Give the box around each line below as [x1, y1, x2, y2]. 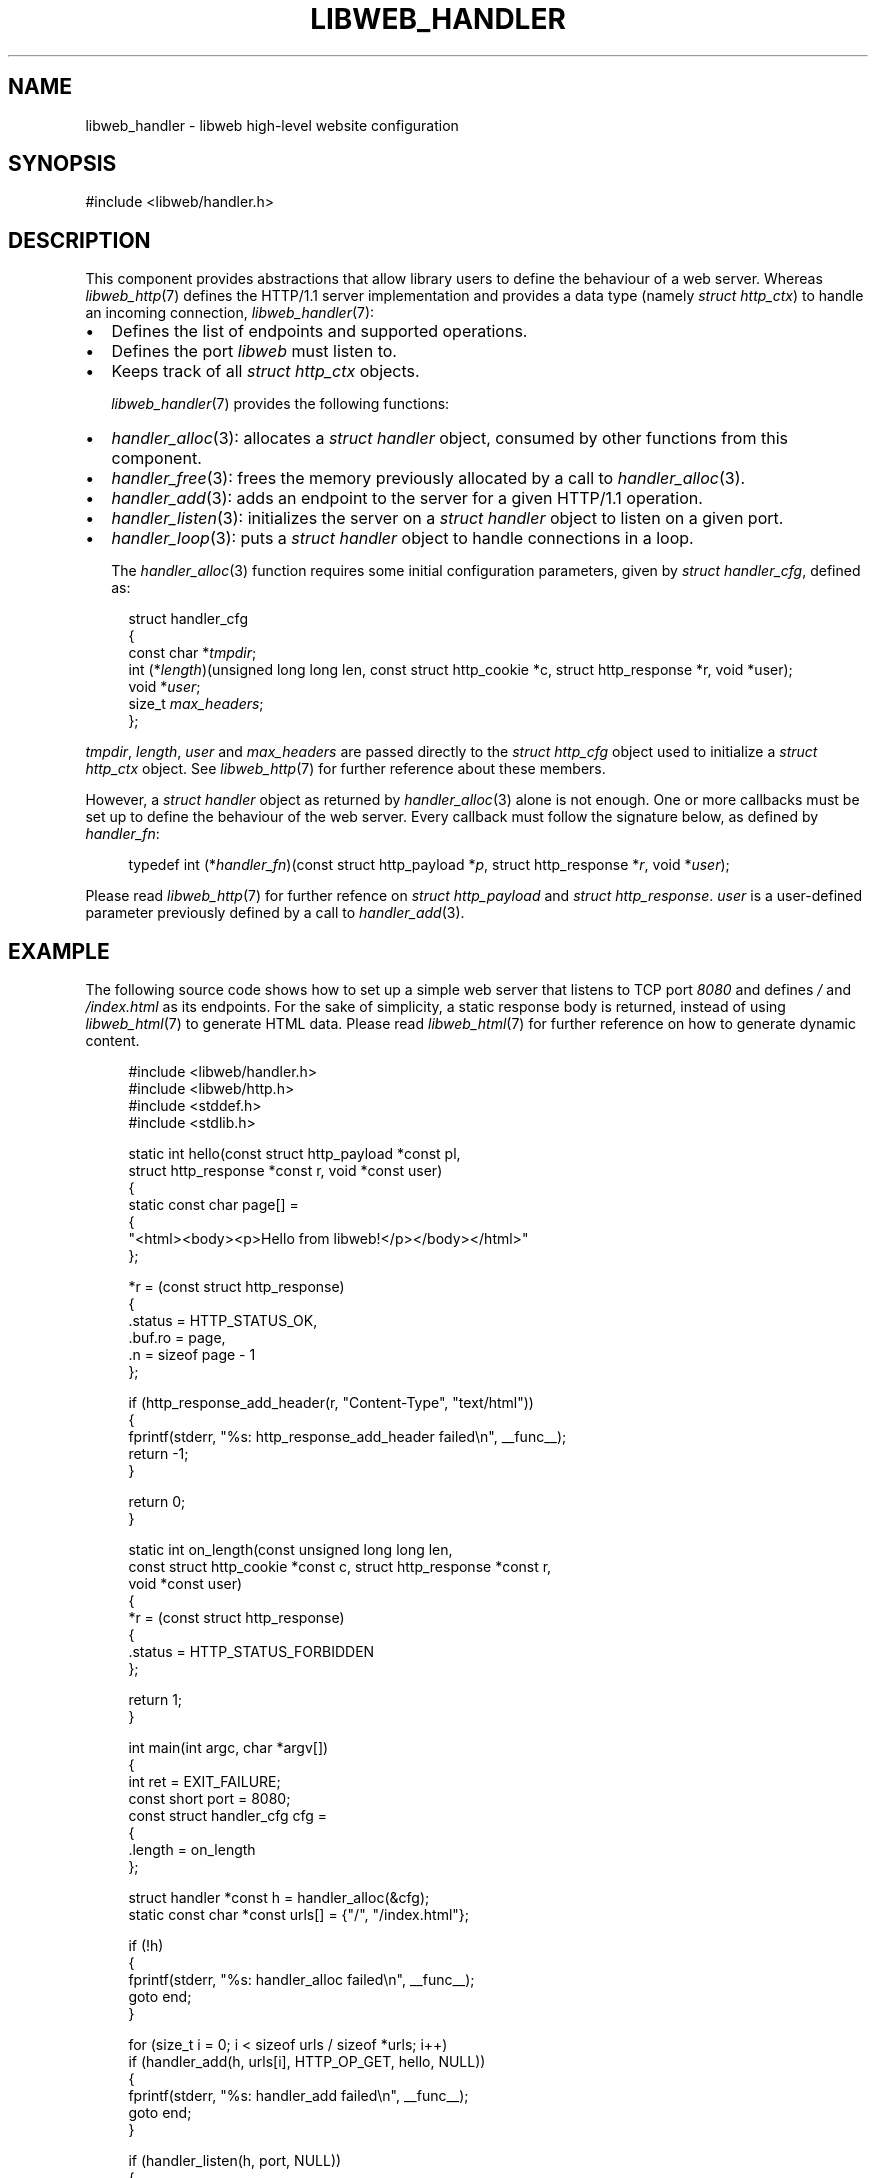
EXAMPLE [8, 938, 110, 964]
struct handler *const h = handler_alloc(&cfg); [128, 1889, 430, 1907]
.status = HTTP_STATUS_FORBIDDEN [128, 1643, 375, 1661]
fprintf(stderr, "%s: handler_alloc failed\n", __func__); [128, 1971, 475, 1989]
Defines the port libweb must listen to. [111, 341, 397, 362]
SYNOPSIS [8, 151, 117, 177]
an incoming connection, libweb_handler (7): [85, 304, 375, 322]
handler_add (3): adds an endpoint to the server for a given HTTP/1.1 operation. [111, 488, 703, 509]
